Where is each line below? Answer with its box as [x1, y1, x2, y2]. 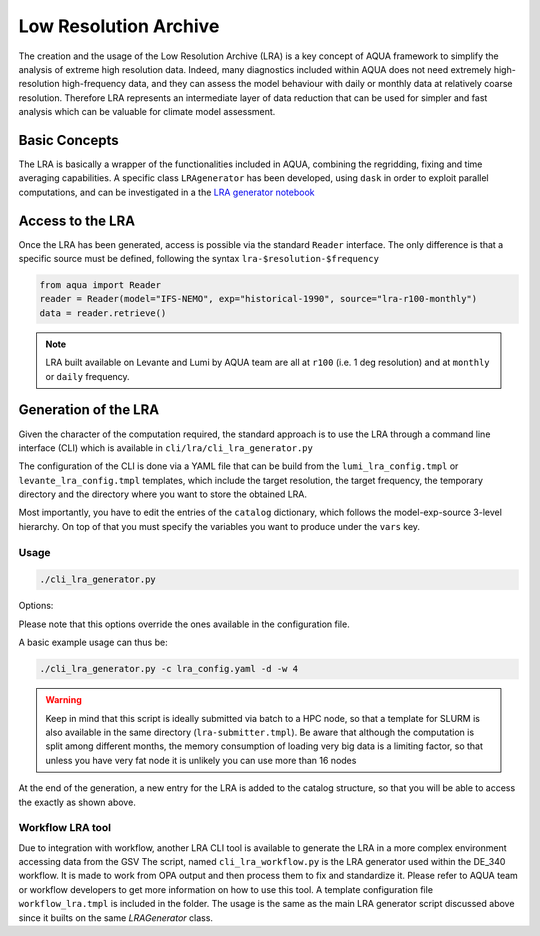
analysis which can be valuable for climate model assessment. [18, 106, 276, 118]
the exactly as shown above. [18, 796, 137, 808]
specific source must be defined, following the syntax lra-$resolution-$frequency [18, 253, 380, 265]
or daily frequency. [45, 370, 130, 382]
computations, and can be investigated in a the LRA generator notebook [18, 186, 315, 198]
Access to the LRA [18, 212, 135, 229]
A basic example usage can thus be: [18, 636, 169, 649]
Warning [45, 694, 82, 706]
